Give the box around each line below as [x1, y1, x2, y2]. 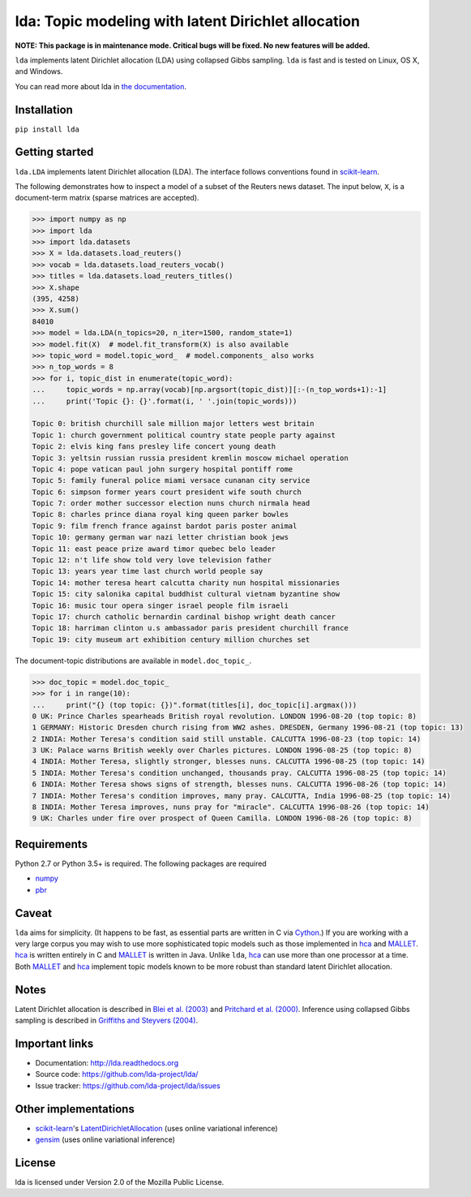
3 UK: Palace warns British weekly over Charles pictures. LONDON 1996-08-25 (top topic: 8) [32, 746, 413, 755]
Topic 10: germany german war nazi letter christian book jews [32, 532, 289, 542]
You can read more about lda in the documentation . [15, 81, 186, 91]
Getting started [15, 145, 94, 159]
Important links [15, 1036, 94, 1050]
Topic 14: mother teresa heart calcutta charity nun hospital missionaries [32, 578, 340, 588]
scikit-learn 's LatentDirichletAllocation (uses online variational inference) [35, 1123, 279, 1133]
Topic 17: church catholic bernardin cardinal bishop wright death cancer [32, 612, 336, 621]
